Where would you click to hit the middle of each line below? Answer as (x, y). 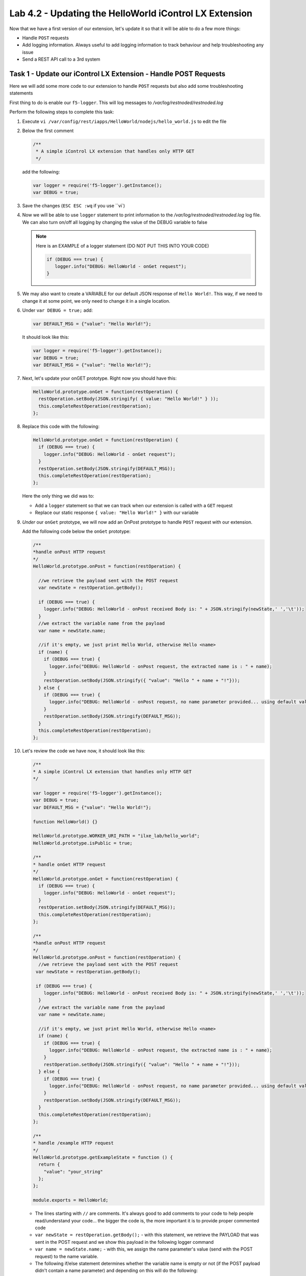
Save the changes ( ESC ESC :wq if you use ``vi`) (73, 206)
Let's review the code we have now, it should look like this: (84, 751)
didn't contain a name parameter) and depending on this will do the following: (117, 1270)
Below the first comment (48, 131)
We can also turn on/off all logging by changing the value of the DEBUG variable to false (115, 222)
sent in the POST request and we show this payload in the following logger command (124, 1242)
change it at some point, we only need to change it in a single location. (96, 301)
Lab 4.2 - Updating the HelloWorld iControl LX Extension (131, 13)
